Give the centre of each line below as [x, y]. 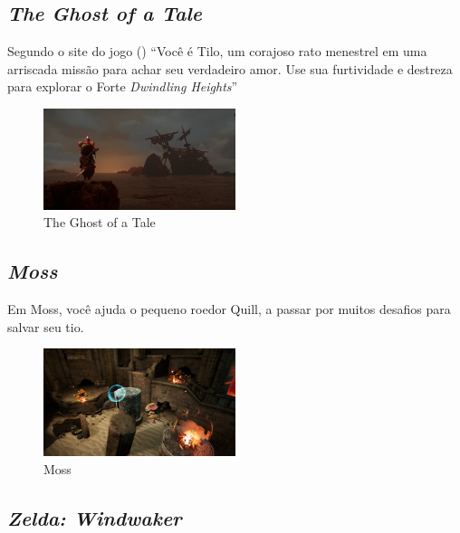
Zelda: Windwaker [95, 517]
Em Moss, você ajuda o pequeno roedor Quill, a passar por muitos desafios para [229, 309]
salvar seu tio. [46, 326]
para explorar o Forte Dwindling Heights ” [123, 86]
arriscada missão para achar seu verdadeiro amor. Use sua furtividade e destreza [230, 68]
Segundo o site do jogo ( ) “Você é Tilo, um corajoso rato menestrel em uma [217, 51]
